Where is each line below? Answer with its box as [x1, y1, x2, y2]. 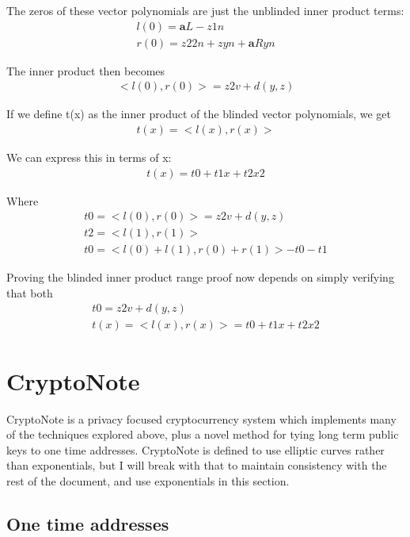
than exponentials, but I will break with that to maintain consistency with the [6, 457, 387, 474]
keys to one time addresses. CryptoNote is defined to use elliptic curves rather [6, 441, 385, 458]
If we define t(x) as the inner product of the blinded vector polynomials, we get [6, 105, 391, 122]
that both [6, 284, 53, 301]
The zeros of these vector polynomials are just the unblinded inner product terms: [6, 2, 404, 18]
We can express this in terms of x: [6, 148, 172, 165]
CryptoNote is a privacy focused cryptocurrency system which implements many [6, 410, 397, 427]
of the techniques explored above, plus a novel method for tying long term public [6, 426, 399, 443]
